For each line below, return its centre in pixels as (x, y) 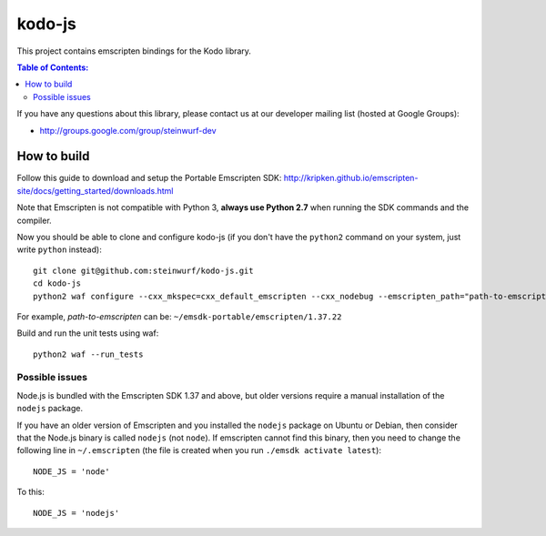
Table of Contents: (53, 67)
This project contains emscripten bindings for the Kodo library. (134, 51)
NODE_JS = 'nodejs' (76, 513)
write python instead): (59, 249)
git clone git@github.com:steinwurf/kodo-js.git (143, 270)
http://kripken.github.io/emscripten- (351, 178)
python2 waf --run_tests (88, 354)
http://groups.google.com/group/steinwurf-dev (128, 130)
